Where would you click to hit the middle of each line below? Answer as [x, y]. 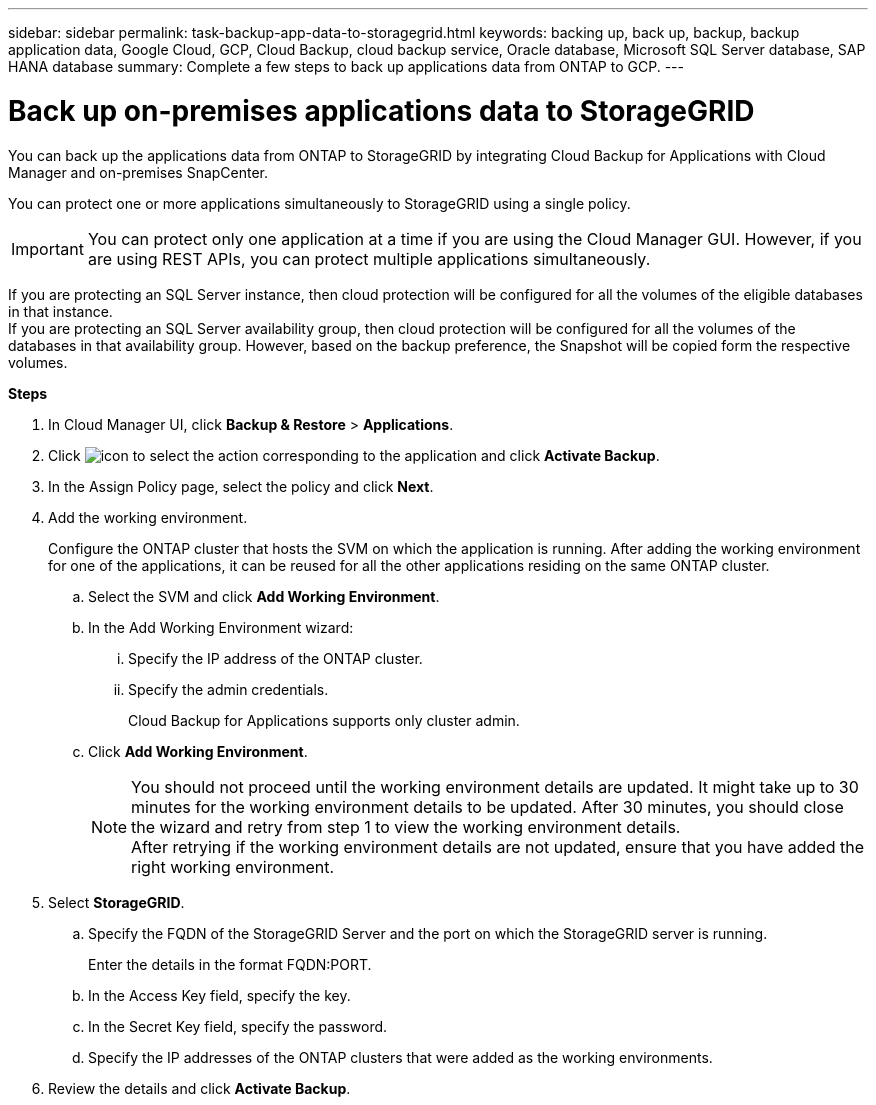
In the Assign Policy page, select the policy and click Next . [241, 486]
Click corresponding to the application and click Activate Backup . [354, 455]
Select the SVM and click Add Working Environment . [264, 596]
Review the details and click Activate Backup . [199, 1088]
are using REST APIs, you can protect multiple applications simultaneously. [369, 258]
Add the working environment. [148, 517]
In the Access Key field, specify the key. [219, 995]
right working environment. [233, 866]
